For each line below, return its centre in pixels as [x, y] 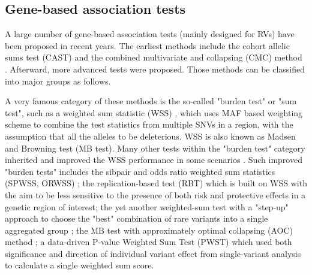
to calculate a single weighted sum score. [79, 265]
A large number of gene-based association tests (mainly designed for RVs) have [150, 34]
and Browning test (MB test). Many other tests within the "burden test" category [155, 148]
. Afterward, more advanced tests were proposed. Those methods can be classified [155, 69]
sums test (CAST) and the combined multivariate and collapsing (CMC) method [154, 57]
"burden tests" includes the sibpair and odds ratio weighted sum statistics [140, 171]
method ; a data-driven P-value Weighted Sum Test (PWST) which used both [148, 242]
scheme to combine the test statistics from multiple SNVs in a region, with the [149, 124]
